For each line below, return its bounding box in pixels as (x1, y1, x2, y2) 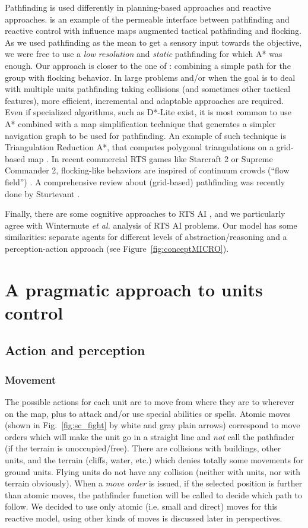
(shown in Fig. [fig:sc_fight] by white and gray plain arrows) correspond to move (5, 419, 300, 431)
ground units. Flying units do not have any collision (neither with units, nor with (5, 465, 301, 478)
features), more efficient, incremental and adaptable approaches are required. (5, 94, 284, 106)
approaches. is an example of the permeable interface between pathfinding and (5, 12, 290, 25)
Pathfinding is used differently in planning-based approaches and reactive (5, 1, 271, 13)
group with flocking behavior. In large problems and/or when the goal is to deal (5, 71, 296, 83)
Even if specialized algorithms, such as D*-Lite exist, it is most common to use (5, 106, 292, 118)
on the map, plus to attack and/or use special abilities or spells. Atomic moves (5, 407, 291, 419)
